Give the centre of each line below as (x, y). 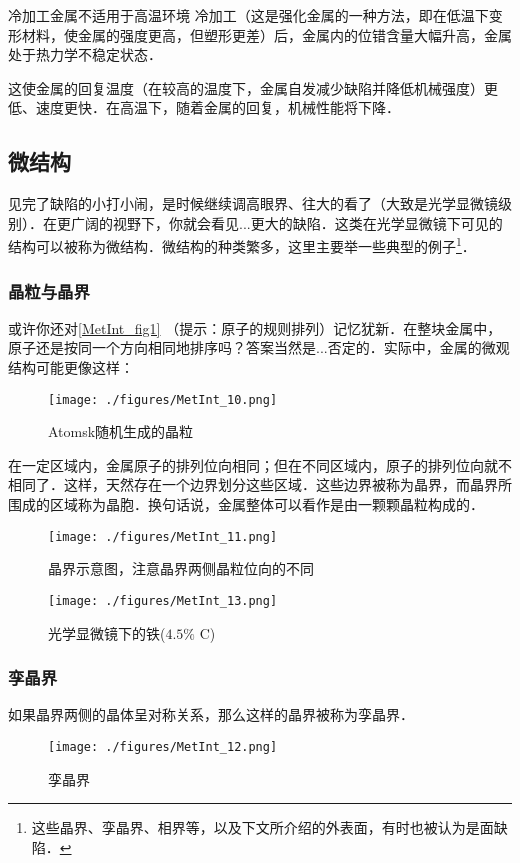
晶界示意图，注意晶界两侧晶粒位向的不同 (181, 568)
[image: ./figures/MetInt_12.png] (163, 746)
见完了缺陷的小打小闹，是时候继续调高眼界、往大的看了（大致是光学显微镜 (253, 203)
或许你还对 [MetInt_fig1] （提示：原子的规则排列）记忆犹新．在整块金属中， (255, 327)
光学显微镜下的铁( (107, 632)
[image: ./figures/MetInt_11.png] (163, 536)
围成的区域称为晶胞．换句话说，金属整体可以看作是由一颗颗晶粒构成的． (246, 504)
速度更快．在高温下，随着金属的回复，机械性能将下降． (217, 107)
